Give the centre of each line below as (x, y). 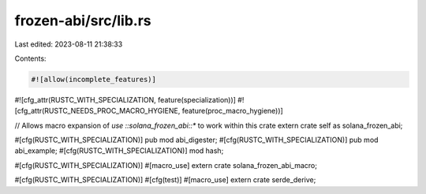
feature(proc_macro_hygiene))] (232, 111)
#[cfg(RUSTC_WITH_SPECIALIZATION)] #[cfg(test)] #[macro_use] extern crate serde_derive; (165, 180)
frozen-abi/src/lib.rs (83, 21)
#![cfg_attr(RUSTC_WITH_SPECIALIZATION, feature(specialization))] (125, 99)
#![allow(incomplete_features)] (94, 79)
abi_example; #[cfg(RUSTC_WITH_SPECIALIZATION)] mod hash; (119, 151)
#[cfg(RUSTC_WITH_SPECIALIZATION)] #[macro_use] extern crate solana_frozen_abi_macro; (166, 165)
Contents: (30, 58)
